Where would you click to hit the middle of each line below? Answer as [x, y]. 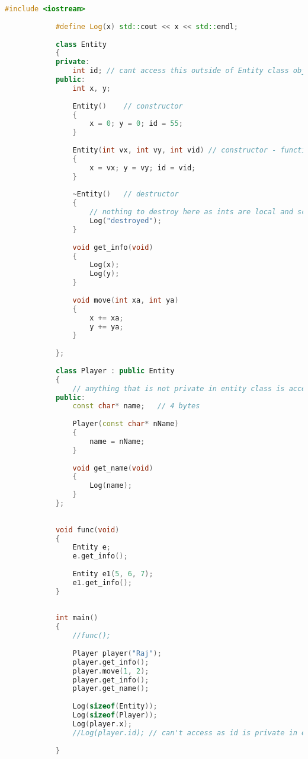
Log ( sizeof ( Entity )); [115, 706]
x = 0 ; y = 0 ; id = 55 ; [136, 124]
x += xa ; [107, 318]
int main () [77, 618]
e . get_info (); [100, 556]
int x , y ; [92, 88]
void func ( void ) [87, 530]
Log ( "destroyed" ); [126, 221]
